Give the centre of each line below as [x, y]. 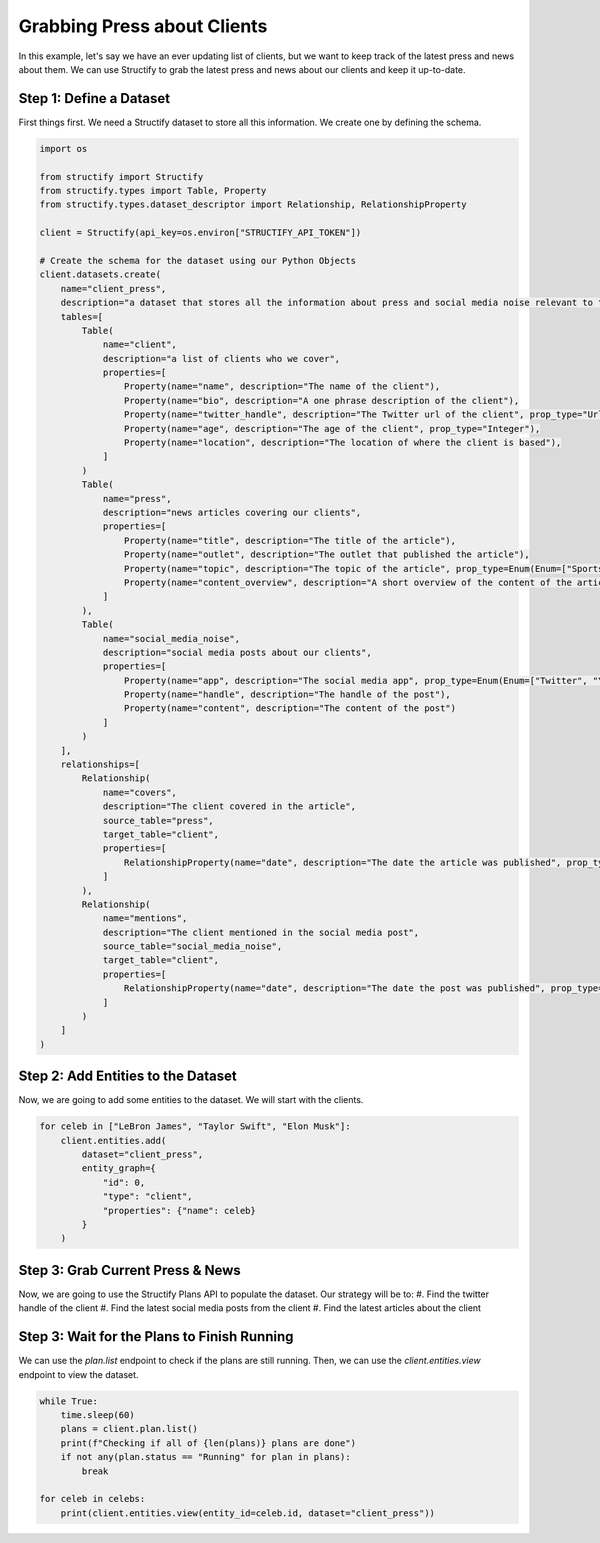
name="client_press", [113, 288]
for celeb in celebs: [92, 1499]
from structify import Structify [121, 176]
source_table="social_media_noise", [192, 946]
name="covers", [139, 792]
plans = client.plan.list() [129, 1429]
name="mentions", [145, 918]
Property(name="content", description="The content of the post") [290, 708]
